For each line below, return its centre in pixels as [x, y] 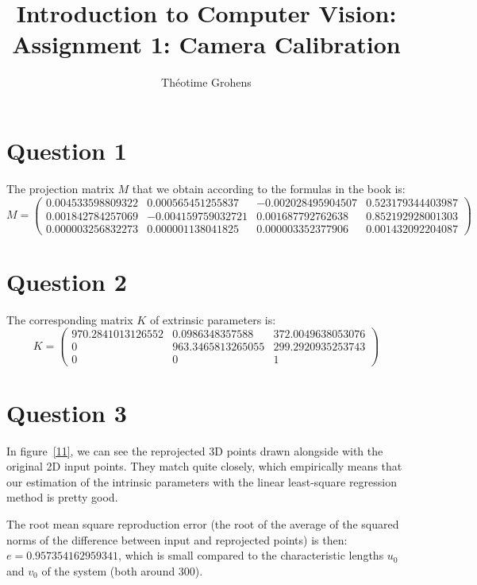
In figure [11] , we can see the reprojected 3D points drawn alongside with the [195, 450]
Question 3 [67, 412]
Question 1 [67, 150]
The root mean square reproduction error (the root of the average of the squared [203, 523]
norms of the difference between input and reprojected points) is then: [177, 539]
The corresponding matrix [70, 319]
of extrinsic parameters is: [213, 319]
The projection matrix [60, 188]
